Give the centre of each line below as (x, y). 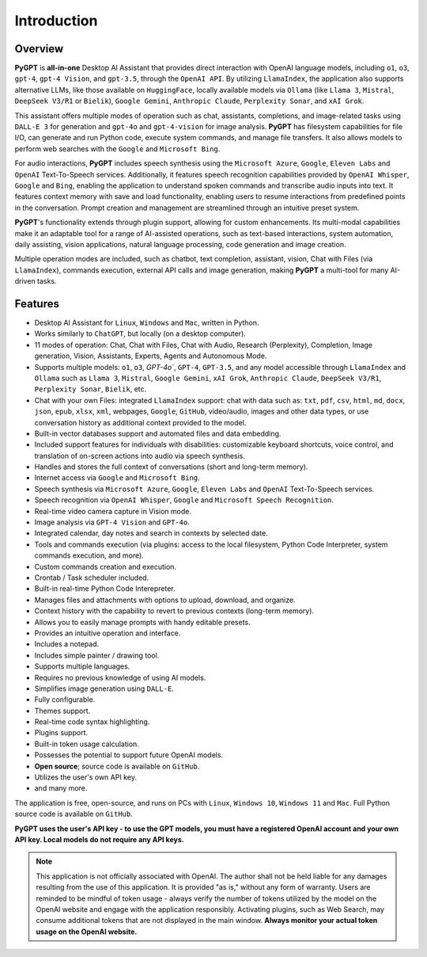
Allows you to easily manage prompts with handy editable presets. (142, 622)
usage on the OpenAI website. (87, 932)
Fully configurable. (65, 700)
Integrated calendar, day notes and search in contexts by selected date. (151, 533)
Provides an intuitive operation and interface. (108, 633)
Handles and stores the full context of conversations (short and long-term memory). (171, 467)
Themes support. (62, 711)
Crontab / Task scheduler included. (92, 578)
